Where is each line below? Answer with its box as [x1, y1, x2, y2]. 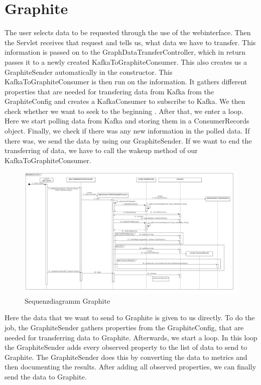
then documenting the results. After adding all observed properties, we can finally [5, 361, 256, 372]
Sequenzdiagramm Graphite [25, 295, 110, 306]
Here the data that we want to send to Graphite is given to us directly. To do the [5, 312, 255, 323]
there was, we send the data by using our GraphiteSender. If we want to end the [5, 135, 252, 146]
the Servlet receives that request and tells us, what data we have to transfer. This [5, 37, 256, 47]
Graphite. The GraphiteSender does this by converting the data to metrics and [5, 351, 247, 362]
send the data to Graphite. [5, 371, 87, 381]
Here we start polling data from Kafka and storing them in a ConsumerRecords [5, 115, 249, 126]
